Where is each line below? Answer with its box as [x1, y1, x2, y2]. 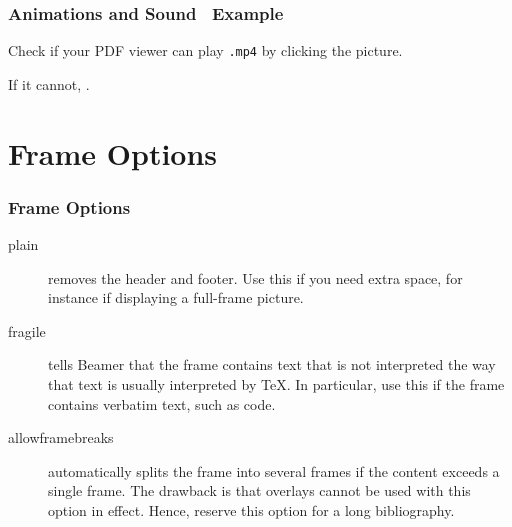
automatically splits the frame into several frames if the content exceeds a [48, 460, 500, 481]
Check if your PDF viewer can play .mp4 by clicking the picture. [8, 40, 403, 61]
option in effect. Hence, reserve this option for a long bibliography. [48, 500, 455, 520]
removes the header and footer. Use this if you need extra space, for [48, 267, 463, 288]
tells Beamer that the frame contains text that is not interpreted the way [48, 354, 496, 375]
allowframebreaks [8, 427, 114, 448]
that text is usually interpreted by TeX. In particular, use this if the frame [48, 374, 505, 395]
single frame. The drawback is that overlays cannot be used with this [48, 480, 471, 501]
